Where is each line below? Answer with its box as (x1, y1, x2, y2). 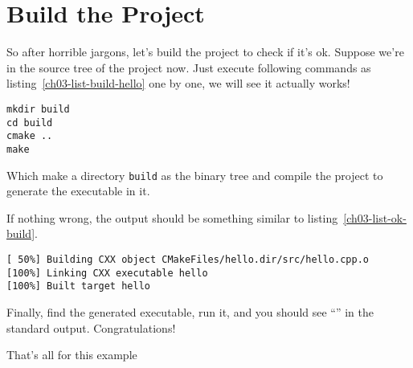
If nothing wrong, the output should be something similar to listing (6, 209, 338, 226)
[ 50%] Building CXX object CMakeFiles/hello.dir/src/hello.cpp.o (6, 253, 370, 265)
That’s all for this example (6, 346, 137, 363)
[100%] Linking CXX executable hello (6, 267, 208, 279)
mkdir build (6, 103, 70, 115)
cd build (6, 117, 53, 129)
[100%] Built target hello (6, 280, 150, 292)
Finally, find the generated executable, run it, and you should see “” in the (6, 303, 374, 320)
